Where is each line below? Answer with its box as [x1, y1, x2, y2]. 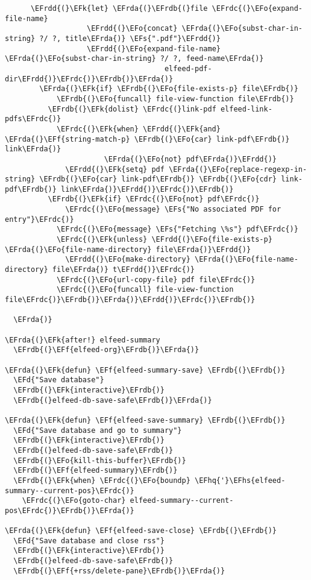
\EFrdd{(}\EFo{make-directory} [65, 255, 190, 264]
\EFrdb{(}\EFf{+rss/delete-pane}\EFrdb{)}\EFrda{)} [13, 566, 225, 575]
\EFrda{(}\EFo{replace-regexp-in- [169, 165, 307, 174]
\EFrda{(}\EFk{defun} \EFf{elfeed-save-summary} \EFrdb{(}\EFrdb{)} [5, 415, 286, 424]
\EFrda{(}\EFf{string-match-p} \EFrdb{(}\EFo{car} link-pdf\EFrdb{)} [5, 134, 290, 143]
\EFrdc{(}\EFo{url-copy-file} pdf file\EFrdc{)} [56, 275, 256, 284]
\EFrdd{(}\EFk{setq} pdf [65, 165, 165, 174]
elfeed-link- [220, 104, 272, 113]
